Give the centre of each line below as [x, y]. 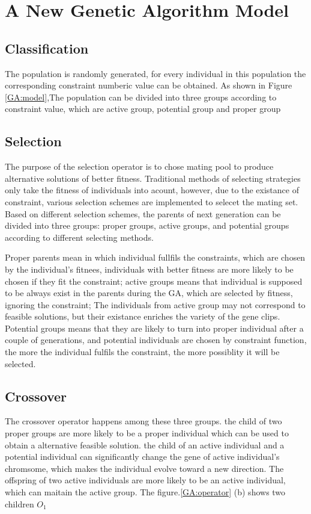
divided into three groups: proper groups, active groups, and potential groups [147, 225]
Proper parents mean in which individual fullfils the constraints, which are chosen [155, 257]
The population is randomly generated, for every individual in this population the [155, 73]
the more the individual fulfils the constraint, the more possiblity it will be [142, 352]
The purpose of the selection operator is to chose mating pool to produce [139, 166]
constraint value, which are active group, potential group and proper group [143, 109]
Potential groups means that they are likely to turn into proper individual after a [154, 328]
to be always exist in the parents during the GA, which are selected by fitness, [149, 293]
